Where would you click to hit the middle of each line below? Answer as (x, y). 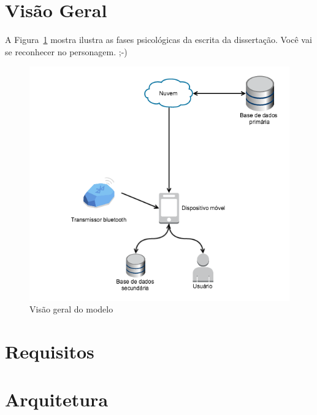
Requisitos (50, 351)
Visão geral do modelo (71, 309)
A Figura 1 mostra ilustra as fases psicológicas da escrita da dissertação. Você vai (158, 40)
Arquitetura (57, 399)
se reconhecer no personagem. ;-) (66, 51)
